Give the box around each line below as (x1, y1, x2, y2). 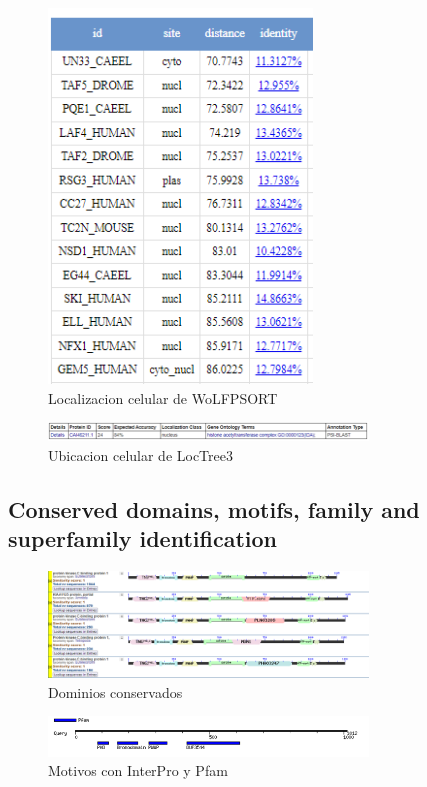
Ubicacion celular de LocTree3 (48, 444, 233, 465)
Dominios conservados (48, 681, 183, 702)
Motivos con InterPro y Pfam (48, 760, 228, 781)
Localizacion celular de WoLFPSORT (48, 387, 278, 408)
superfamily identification (8, 523, 277, 554)
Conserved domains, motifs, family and (8, 493, 420, 524)
